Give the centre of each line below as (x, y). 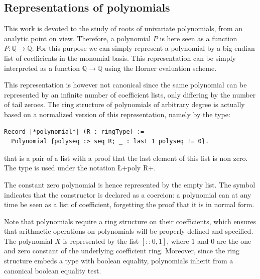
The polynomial (28, 241)
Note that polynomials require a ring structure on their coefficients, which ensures (130, 221)
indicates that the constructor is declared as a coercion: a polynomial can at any (128, 194)
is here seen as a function (199, 38)
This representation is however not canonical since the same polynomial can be (125, 85)
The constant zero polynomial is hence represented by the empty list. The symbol (130, 184)
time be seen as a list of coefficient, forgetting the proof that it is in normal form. (129, 204)
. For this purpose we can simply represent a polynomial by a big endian (143, 48)
